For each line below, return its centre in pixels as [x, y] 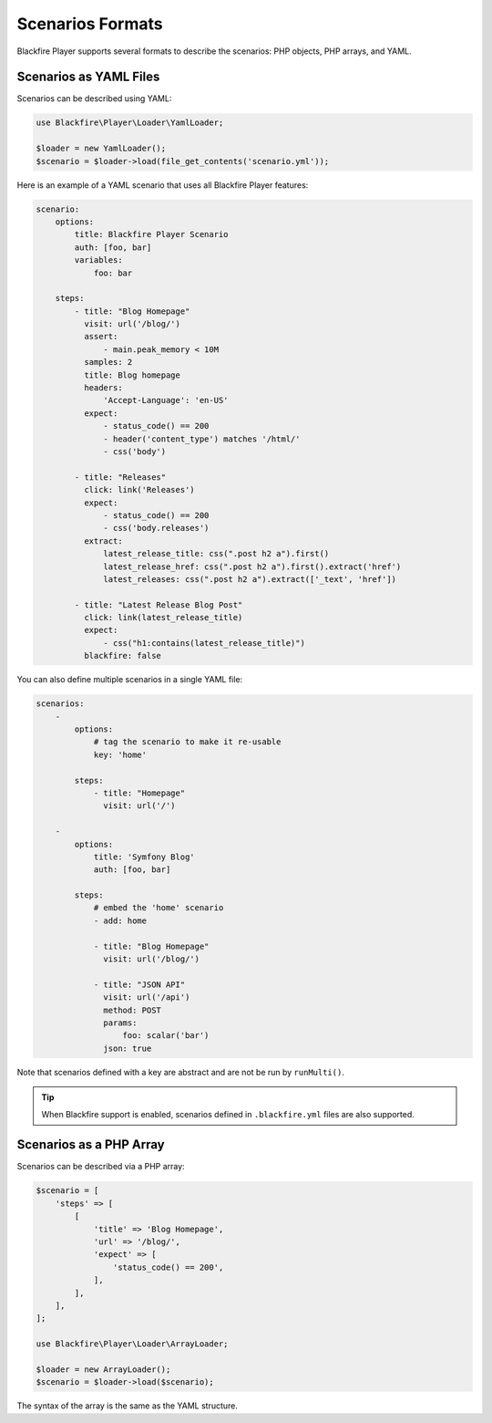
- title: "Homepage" [139, 793]
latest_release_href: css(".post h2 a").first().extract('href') [252, 566]
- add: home [120, 920]
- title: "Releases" [120, 477]
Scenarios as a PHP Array [91, 1145]
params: [120, 1023]
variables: [98, 260]
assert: [101, 337]
